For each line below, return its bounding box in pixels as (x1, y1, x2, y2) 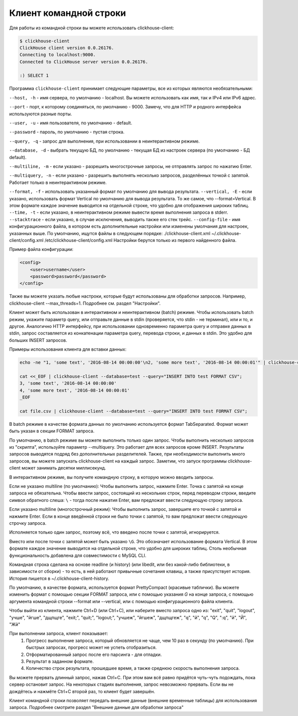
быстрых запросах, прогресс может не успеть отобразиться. (26, 644, 157, 650)
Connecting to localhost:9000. (19, 52, 96, 58)
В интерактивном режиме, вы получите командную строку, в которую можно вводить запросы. (9, 474, 214, 480)
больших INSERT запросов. (9, 337, 67, 343)
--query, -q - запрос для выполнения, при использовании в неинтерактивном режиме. (9, 138, 200, 144)
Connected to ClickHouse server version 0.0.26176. (19, 59, 149, 65)
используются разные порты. (9, 111, 72, 117)
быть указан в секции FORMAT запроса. (9, 428, 94, 434)
